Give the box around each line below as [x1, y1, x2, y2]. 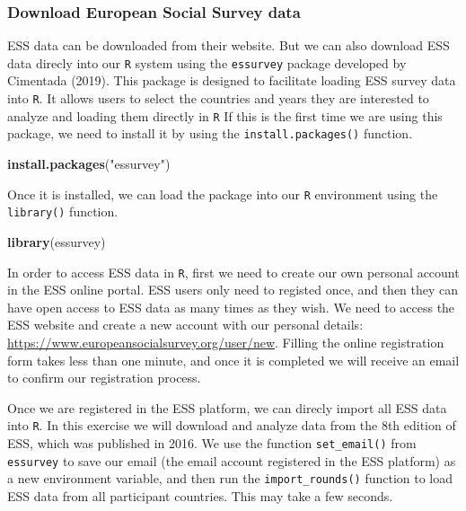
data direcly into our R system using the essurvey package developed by [7, 53, 407, 72]
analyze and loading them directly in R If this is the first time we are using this [7, 106, 443, 125]
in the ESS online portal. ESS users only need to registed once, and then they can [7, 280, 459, 299]
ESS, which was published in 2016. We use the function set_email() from [7, 434, 417, 452]
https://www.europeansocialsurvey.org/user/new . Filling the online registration [7, 332, 444, 351]
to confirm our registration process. [7, 368, 201, 387]
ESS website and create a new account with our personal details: [7, 315, 364, 334]
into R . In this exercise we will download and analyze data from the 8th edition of [7, 416, 456, 435]
